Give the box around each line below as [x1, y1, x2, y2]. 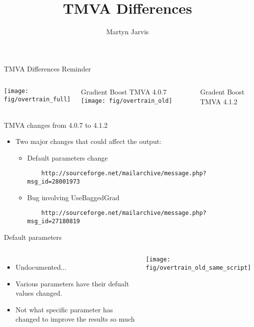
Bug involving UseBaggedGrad [27, 192, 120, 202]
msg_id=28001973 [27, 178, 80, 185]
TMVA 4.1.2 [200, 96, 238, 106]
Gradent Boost [200, 87, 245, 97]
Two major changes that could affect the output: [15, 136, 162, 146]
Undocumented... [15, 262, 67, 272]
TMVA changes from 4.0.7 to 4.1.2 [4, 119, 108, 130]
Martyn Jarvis [106, 26, 149, 37]
